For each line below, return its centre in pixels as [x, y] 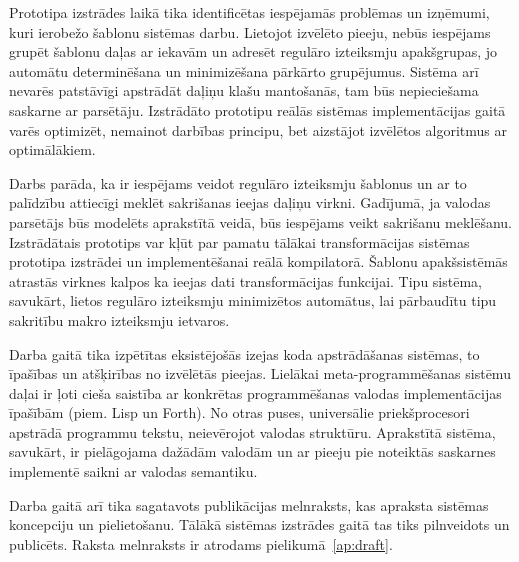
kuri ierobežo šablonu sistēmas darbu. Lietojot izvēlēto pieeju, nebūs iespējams [250, 31]
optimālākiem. [52, 149]
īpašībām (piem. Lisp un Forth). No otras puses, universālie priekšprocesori [239, 412]
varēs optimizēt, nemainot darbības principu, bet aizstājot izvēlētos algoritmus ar [258, 129]
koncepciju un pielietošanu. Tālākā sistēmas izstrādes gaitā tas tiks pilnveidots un [259, 524]
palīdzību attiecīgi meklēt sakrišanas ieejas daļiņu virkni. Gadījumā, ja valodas [250, 202]
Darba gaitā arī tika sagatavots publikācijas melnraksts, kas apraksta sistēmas [249, 504]
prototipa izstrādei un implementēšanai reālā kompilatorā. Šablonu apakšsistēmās [258, 261]
